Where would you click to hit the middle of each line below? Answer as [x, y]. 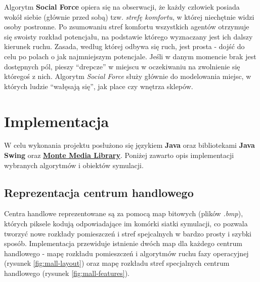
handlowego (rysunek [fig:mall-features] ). [67, 273]
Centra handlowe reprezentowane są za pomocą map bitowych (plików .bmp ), [124, 213]
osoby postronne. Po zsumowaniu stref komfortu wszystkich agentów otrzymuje [127, 27]
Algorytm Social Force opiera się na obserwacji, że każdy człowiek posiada [122, 7]
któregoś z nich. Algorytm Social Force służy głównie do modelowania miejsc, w [128, 76]
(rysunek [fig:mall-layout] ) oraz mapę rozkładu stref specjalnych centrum [117, 263]
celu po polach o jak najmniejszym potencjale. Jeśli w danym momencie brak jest [130, 56]
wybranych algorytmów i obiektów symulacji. [74, 165]
